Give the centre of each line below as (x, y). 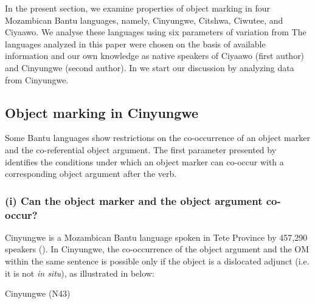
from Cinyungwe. (37, 79)
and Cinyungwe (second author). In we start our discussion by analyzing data (150, 67)
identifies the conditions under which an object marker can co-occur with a (144, 161)
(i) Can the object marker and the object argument (134, 200)
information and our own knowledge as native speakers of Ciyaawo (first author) (155, 56)
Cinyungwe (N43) (38, 293)
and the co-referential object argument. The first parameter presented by (141, 149)
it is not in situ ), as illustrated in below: (80, 273)
